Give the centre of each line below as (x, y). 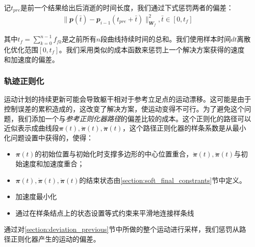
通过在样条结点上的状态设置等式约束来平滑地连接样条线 (105, 213)
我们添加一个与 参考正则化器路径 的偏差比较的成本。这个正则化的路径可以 (134, 118)
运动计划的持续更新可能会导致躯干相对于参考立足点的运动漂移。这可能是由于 (127, 99)
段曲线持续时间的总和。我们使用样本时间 (166, 39)
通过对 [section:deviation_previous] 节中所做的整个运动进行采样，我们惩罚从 (122, 229)
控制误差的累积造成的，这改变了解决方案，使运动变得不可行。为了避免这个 (124, 108)
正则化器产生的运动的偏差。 (55, 238)
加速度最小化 (36, 196)
